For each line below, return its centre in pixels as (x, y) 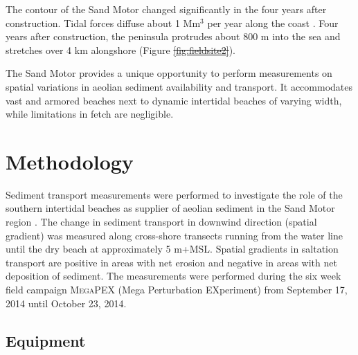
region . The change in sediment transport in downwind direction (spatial (161, 222)
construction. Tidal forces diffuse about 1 (93, 22)
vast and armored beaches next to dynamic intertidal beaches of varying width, (174, 100)
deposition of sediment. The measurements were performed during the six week (173, 276)
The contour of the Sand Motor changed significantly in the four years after (166, 9)
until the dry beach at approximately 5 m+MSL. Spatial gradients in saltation (172, 249)
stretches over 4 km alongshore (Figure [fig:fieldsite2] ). (120, 49)
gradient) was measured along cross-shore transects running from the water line (174, 235)
